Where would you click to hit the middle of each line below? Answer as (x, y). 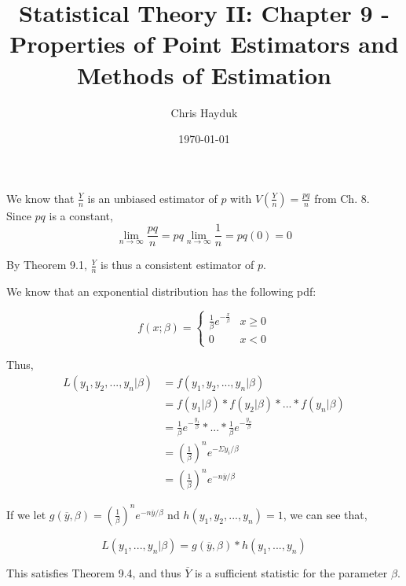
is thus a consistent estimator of (177, 265)
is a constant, (81, 215)
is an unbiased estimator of (152, 198)
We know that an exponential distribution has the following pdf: (161, 291)
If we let (26, 514)
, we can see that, (325, 514)
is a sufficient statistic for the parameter (291, 572)
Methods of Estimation (204, 74)
